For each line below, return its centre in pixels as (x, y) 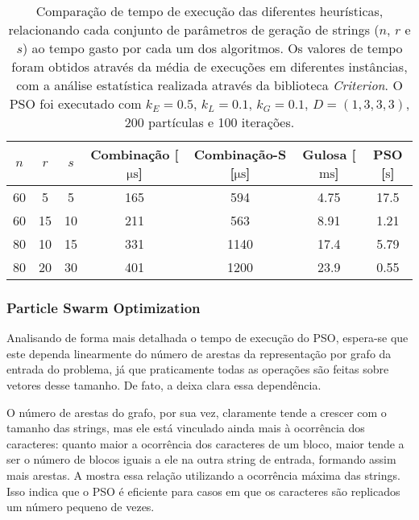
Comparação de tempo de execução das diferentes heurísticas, (209, 11)
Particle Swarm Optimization (104, 307)
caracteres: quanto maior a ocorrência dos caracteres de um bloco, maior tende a (205, 443)
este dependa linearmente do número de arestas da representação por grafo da (199, 353)
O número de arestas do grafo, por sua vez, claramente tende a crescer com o (197, 412)
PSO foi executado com (75, 103)
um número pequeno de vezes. (81, 507)
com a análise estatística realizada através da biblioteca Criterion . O (209, 85)
